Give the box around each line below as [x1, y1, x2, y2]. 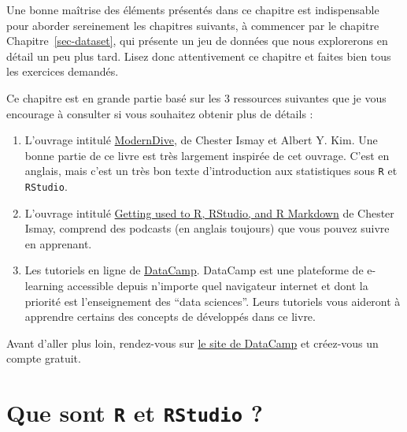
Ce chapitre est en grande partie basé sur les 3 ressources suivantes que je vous [6, 89, 387, 106]
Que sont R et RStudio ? [6, 397, 263, 429]
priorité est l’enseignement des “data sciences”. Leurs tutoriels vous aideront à [24, 292, 401, 309]
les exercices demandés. [6, 63, 119, 80]
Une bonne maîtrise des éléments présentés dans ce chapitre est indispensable [6, 2, 379, 17]
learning [24, 277, 64, 294]
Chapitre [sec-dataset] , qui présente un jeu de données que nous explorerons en [6, 32, 388, 49]
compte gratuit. [6, 350, 81, 367]
